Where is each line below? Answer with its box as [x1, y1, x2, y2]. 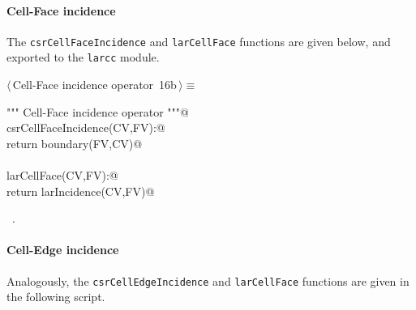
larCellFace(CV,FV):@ [6, 167, 118, 184]
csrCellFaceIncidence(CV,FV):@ [6, 119, 165, 136]
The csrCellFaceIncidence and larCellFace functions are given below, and [6, 32, 391, 49]
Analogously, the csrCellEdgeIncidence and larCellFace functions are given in [6, 272, 410, 289]
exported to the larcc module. [6, 49, 160, 66]
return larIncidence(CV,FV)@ [6, 182, 155, 199]
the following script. [6, 288, 105, 305]
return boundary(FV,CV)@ [6, 134, 143, 151]
